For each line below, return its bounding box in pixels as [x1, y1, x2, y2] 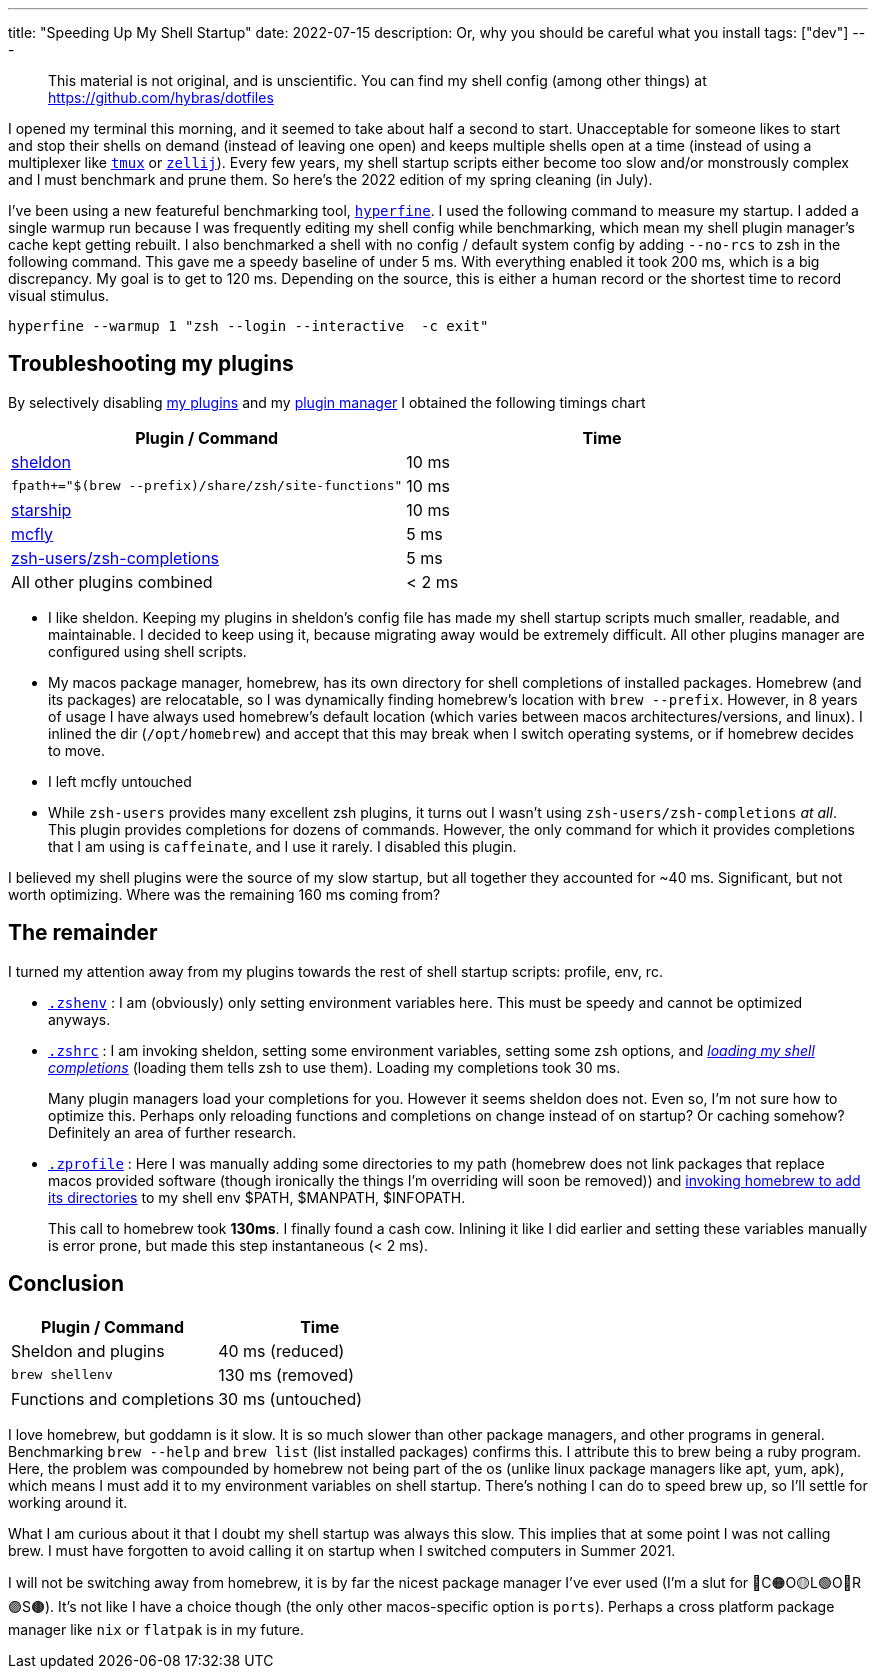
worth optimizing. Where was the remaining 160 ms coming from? [8, 885, 441, 903]
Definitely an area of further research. [48, 1123, 297, 1141]
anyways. [48, 1010, 111, 1028]
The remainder [8, 920, 158, 946]
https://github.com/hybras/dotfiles [48, 89, 274, 106]
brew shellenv [11, 1367, 113, 1383]
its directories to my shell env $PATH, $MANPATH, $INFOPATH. [48, 1188, 466, 1206]
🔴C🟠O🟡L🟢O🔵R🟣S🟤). [752, 1573, 861, 1591]
